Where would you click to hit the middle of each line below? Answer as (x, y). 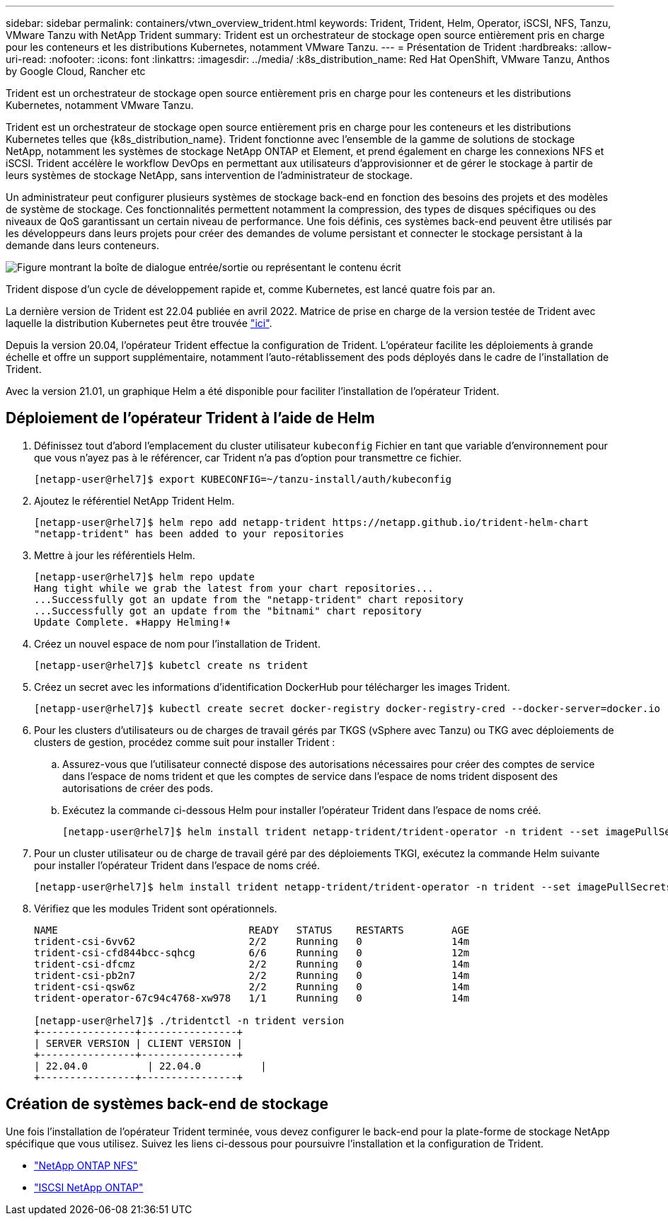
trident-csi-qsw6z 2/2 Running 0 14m (252, 986)
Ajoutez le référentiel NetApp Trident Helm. (134, 500)
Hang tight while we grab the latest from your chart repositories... (234, 588)
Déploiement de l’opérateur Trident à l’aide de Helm (190, 418)
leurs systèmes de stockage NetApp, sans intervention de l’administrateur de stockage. (209, 175)
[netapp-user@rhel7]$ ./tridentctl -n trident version (189, 1020)
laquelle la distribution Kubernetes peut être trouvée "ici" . (139, 323)
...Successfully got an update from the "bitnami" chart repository (228, 610)
